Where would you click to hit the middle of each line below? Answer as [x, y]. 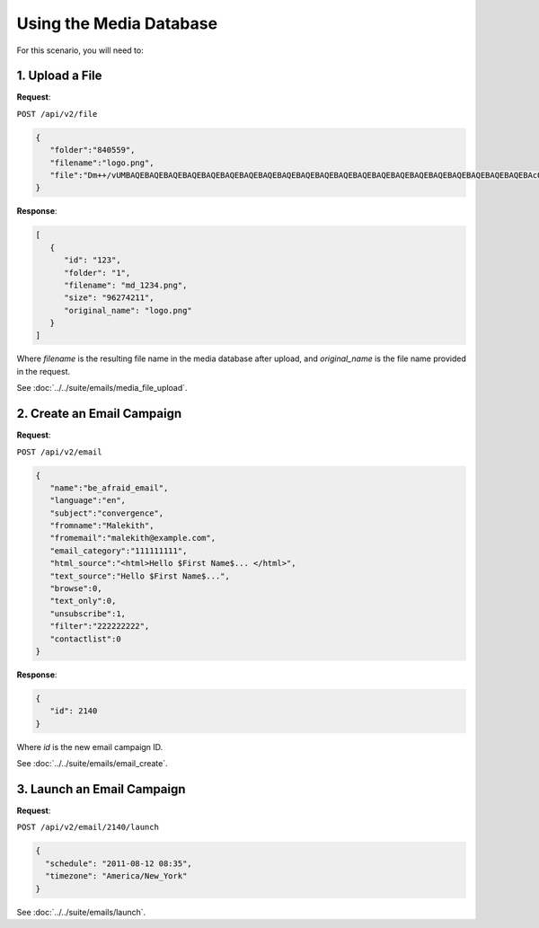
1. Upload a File [59, 76]
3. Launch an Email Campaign [101, 789]
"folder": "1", [97, 273]
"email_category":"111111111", [119, 551]
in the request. [44, 371]
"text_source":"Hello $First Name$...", [140, 576]
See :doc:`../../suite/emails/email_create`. [92, 764]
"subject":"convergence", [107, 513]
